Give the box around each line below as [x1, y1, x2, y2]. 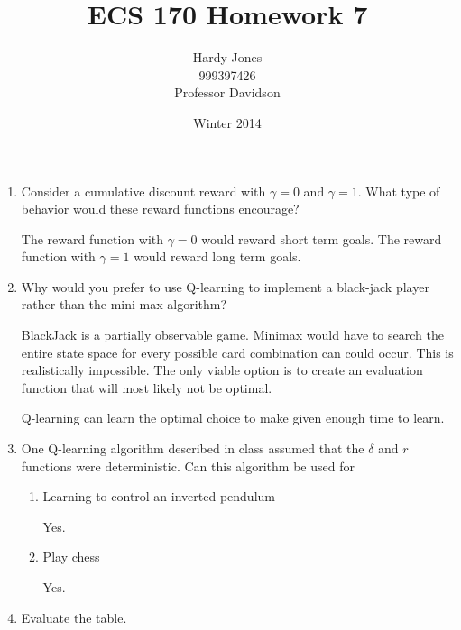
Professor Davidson [174, 83, 281, 102]
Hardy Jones [192, 48, 263, 67]
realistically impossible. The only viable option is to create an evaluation [21, 361, 423, 379]
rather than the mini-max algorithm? [21, 295, 227, 314]
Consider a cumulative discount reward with [21, 181, 266, 200]
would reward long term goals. [134, 247, 301, 266]
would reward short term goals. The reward [201, 229, 442, 248]
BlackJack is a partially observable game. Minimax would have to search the [21, 325, 444, 344]
